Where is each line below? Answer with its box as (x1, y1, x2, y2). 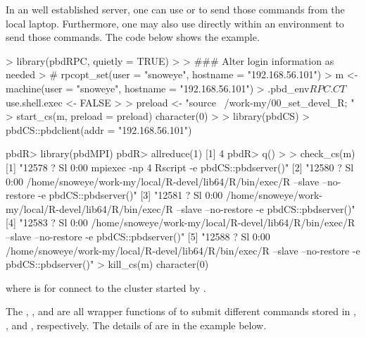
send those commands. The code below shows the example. (6, 30, 260, 44)
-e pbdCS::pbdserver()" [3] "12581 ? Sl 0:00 (38, 188, 223, 202)
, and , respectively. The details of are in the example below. (6, 317, 267, 332)
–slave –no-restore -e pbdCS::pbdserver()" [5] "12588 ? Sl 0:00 (6, 228, 270, 243)
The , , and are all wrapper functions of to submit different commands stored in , (6, 304, 356, 319)
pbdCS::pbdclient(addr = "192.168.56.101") (6, 122, 192, 137)
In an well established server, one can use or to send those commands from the (6, 2, 345, 16)
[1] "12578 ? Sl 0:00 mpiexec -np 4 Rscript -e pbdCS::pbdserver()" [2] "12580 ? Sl (6, 159, 354, 174)
